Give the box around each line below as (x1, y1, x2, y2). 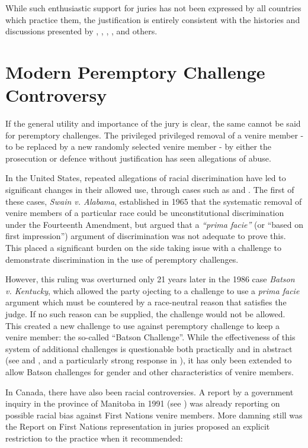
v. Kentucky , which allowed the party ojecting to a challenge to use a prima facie (5, 284, 300, 296)
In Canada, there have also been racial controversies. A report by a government (5, 385, 294, 398)
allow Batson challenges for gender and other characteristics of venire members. (5, 365, 294, 378)
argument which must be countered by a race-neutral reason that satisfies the (5, 296, 287, 308)
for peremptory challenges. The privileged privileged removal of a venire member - (5, 128, 304, 141)
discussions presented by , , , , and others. (5, 25, 158, 37)
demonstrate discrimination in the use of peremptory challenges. (5, 253, 239, 265)
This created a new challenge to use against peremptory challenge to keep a (5, 319, 280, 331)
